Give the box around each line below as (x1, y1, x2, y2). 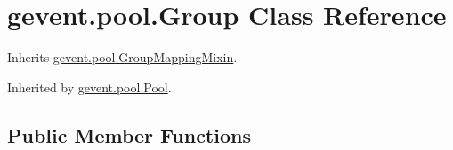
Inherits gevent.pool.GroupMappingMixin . (7, 48, 238, 67)
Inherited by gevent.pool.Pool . (7, 77, 172, 96)
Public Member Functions (7, 121, 251, 148)
